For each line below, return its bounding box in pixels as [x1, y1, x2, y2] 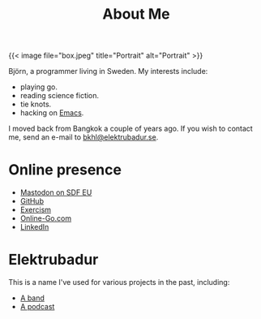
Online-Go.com [19, 213, 71, 223]
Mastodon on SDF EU [19, 188, 92, 197]
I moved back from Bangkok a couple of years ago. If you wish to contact [8, 123, 253, 134]
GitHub [19, 196, 45, 206]
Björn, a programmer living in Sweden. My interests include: [8, 67, 208, 76]
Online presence [8, 161, 122, 179]
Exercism [19, 205, 51, 215]
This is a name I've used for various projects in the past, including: [8, 278, 230, 287]
